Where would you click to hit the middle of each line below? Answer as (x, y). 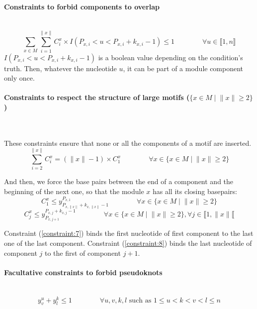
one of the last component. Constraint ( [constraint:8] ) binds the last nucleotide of (128, 243)
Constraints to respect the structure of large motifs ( (97, 97)
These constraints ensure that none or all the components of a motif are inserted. (128, 143)
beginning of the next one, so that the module (74, 191)
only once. (19, 78)
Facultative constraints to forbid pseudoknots (83, 272)
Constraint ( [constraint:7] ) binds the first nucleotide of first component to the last (129, 233)
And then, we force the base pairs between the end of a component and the (119, 181)
